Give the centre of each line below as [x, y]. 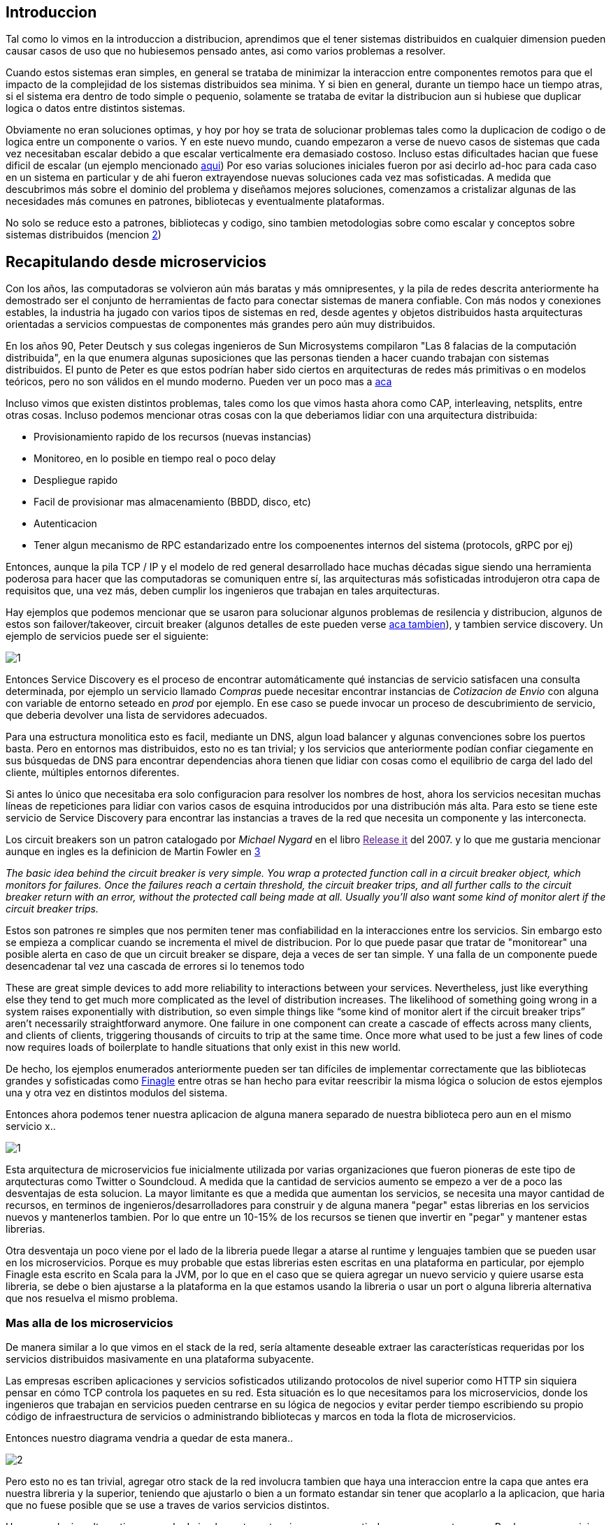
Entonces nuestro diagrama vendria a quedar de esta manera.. [150, 1438]
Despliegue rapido [76, 480]
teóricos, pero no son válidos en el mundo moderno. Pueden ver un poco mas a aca [199, 382]
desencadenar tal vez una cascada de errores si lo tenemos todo [155, 966]
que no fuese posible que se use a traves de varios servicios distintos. [168, 1505]
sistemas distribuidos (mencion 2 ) [84, 235]
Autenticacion [65, 524]
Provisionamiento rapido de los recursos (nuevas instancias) [173, 437]
